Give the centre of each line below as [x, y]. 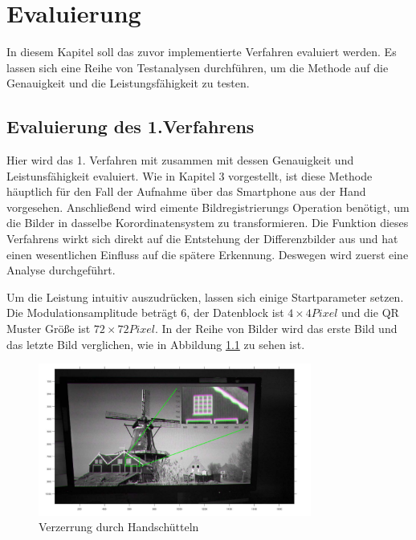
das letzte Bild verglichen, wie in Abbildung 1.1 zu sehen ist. [156, 344]
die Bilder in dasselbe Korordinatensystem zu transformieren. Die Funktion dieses [208, 223]
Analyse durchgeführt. [61, 270]
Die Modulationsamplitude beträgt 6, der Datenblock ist [145, 313]
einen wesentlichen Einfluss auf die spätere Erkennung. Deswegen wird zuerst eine [208, 254]
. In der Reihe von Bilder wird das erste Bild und [276, 329]
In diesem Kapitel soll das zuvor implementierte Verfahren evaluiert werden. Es [202, 52]
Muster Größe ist [49, 329]
